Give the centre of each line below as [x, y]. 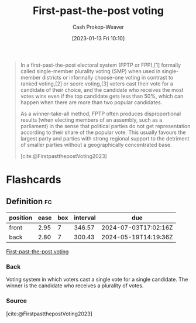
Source [17, 301]
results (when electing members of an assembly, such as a [91, 120]
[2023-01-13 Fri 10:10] [98, 38]
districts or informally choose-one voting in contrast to [108, 77]
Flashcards [34, 180]
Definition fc [29, 201]
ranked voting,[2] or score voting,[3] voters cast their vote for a [97, 84]
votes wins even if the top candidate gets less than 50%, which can [102, 96]
